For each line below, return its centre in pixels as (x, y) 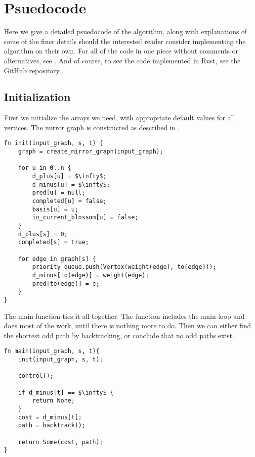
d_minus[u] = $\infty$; (71, 184)
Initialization (37, 97)
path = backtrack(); (52, 426)
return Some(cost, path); (61, 442)
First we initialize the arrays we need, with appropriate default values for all (120, 118)
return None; (54, 401)
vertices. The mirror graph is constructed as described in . (92, 127)
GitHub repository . (34, 70)
